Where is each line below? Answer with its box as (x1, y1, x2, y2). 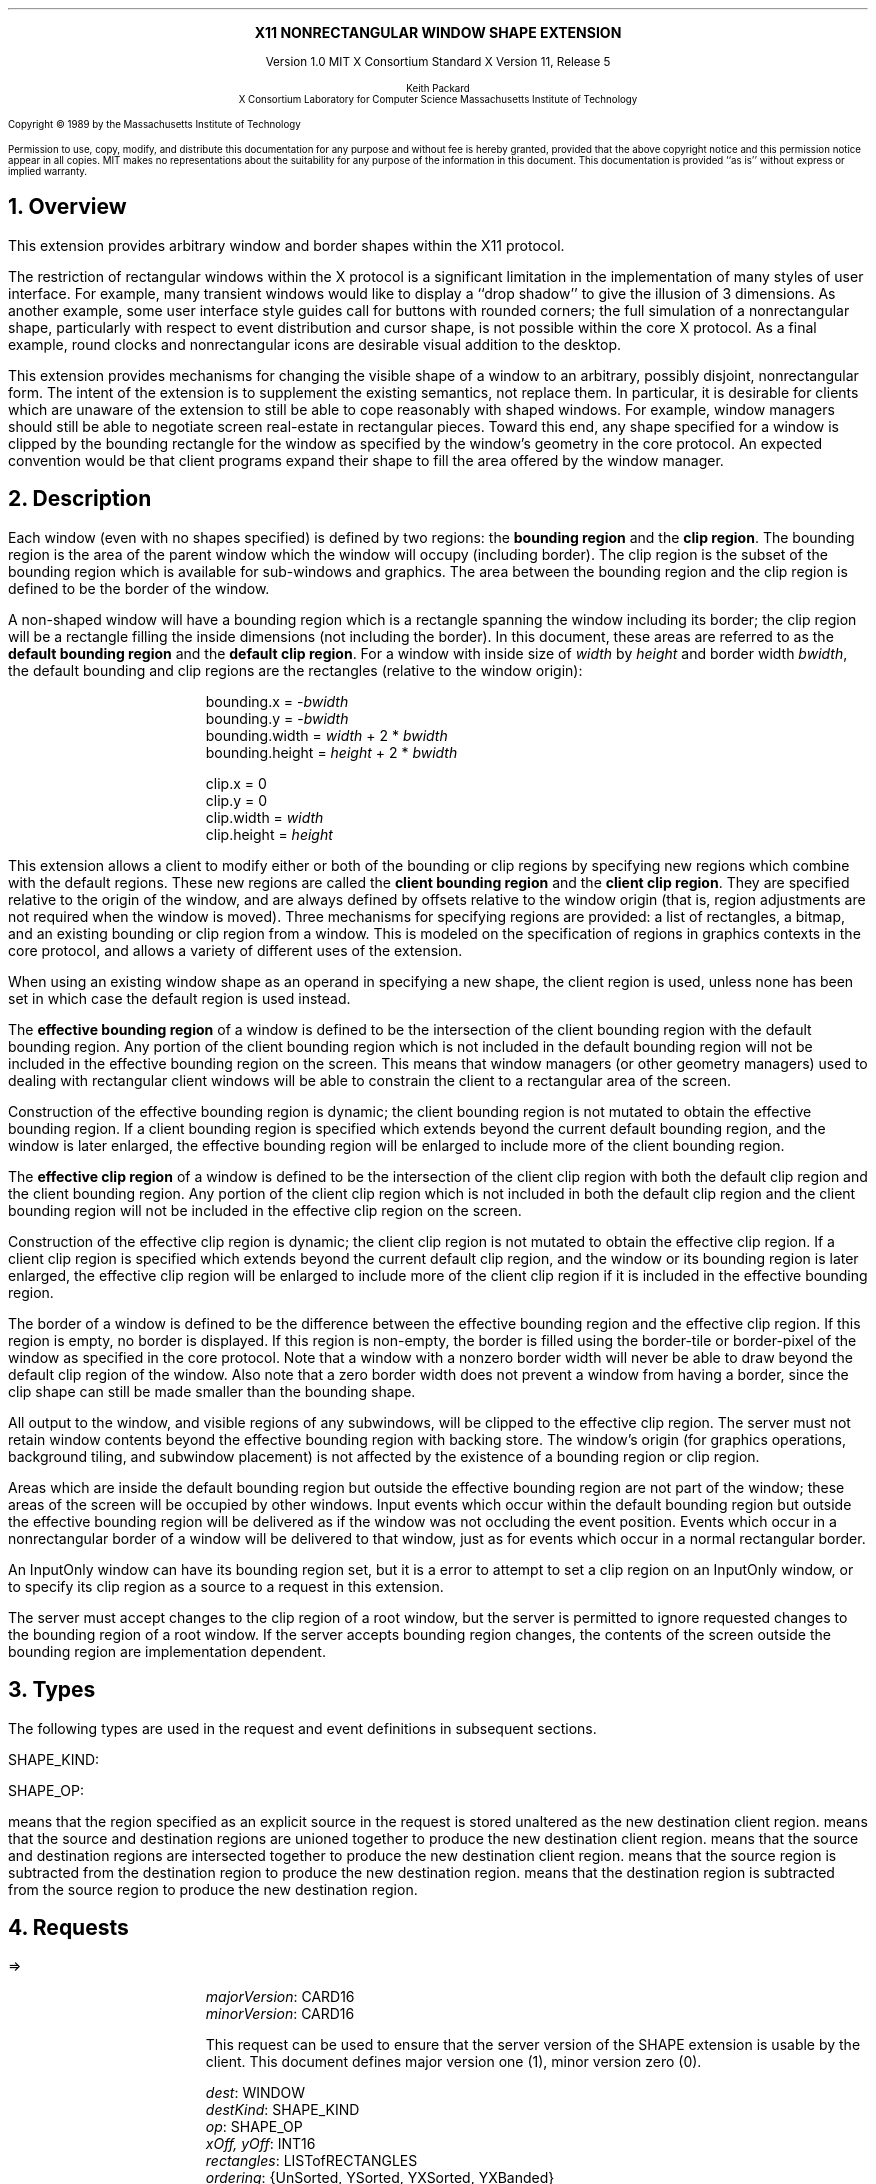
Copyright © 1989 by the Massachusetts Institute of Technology (8, 119, 301, 130)
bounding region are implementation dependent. (8, 1642, 326, 1660)
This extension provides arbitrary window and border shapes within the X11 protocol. (8, 236, 565, 254)
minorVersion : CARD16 (205, 2005, 355, 2023)
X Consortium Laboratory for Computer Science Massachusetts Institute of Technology (238, 94, 638, 105)
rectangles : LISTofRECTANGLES (205, 2152, 418, 2170)
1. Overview (8, 194, 127, 220)
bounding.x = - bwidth (205, 692, 349, 710)
